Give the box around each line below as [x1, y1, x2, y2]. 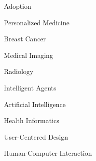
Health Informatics [4, 115, 59, 125]
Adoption [4, 1, 31, 11]
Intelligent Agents [4, 82, 56, 92]
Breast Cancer [4, 34, 46, 44]
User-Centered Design [4, 131, 69, 142]
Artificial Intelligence [4, 99, 66, 109]
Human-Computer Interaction [4, 148, 92, 158]
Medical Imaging [4, 50, 53, 60]
